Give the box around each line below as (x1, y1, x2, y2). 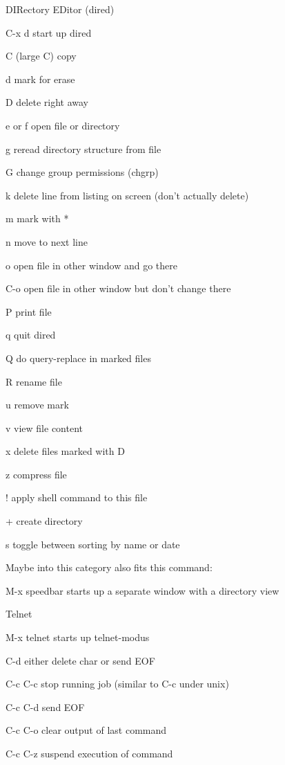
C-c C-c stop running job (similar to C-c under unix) (6, 676, 229, 691)
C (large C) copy (6, 48, 77, 63)
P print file (6, 304, 52, 318)
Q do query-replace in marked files (6, 350, 151, 365)
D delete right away (6, 95, 88, 109)
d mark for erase (6, 71, 75, 86)
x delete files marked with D (6, 444, 125, 458)
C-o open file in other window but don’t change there (6, 281, 231, 296)
